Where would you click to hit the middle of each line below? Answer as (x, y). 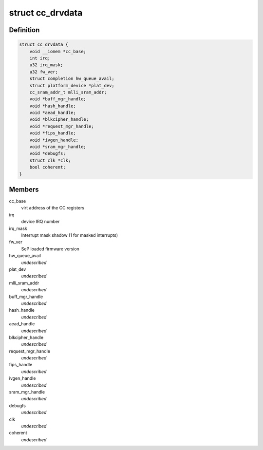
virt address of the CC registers (53, 208)
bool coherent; (47, 167)
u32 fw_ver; (44, 72)
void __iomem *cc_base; (58, 51)
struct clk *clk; (50, 160)
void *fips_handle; (53, 133)
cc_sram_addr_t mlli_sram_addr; (68, 92)
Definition (24, 30)
